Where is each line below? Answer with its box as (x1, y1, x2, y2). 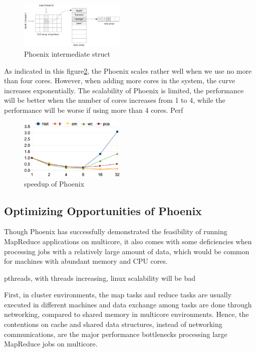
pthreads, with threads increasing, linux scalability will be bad (4, 272, 195, 283)
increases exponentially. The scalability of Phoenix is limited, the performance (4, 85, 244, 95)
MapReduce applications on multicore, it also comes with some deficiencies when (4, 236, 252, 246)
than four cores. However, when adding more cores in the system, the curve (4, 75, 235, 86)
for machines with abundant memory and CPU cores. (4, 256, 168, 266)
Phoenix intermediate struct (24, 48, 110, 59)
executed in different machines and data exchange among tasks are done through (4, 299, 252, 309)
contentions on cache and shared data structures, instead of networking (4, 319, 222, 329)
